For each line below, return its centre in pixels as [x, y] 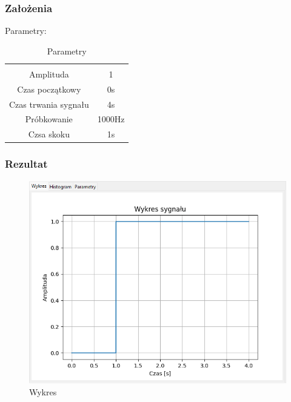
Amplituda [49, 74]
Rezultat [26, 164]
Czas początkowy [49, 89]
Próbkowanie [49, 119]
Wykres [43, 391]
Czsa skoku [49, 134]
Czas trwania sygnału [49, 104]
